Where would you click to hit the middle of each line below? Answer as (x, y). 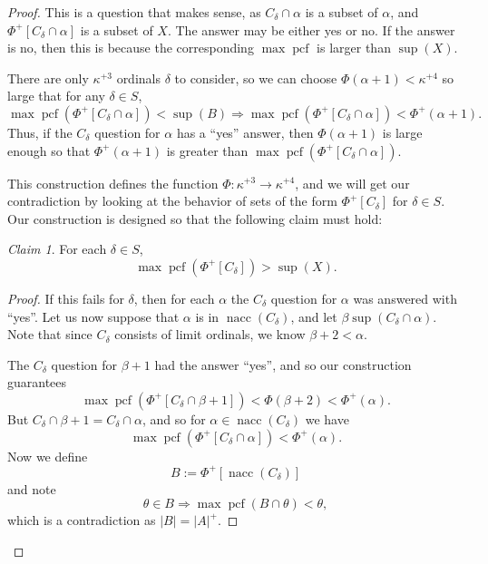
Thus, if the (40, 132)
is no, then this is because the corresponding (131, 48)
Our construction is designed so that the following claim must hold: (195, 218)
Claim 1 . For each (57, 249)
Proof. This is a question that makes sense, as (134, 12)
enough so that (49, 150)
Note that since (50, 334)
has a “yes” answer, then (245, 132)
